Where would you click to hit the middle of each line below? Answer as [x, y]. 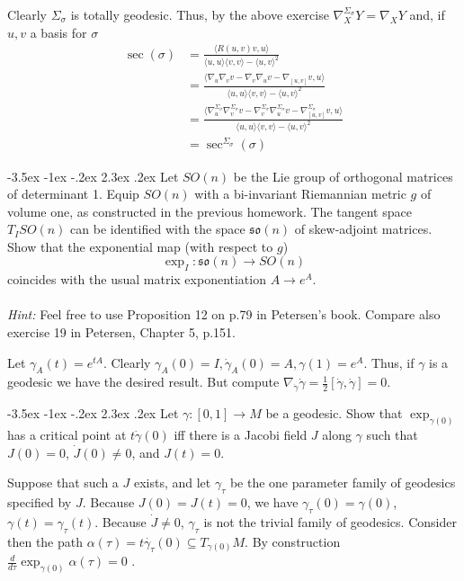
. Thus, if [389, 362]
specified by [40, 502]
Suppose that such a [63, 483]
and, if [427, 14]
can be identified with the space [158, 229]
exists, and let [172, 483]
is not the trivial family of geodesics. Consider [330, 521]
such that [392, 435]
